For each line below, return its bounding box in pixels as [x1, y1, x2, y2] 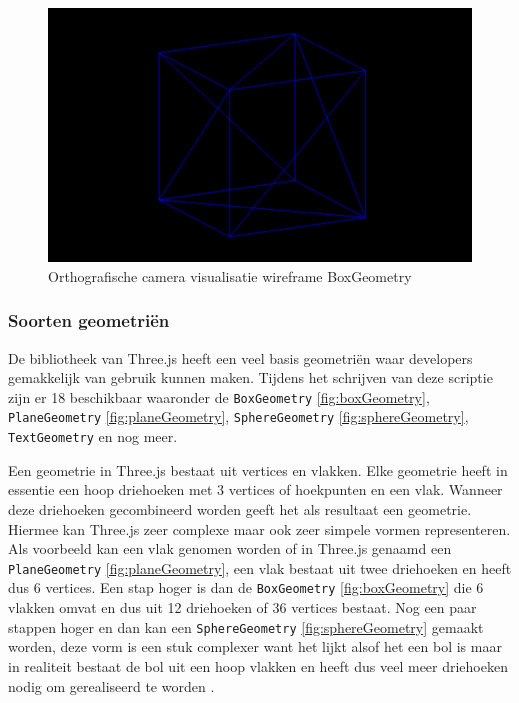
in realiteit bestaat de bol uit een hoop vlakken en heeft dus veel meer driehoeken [8, 655, 508, 676]
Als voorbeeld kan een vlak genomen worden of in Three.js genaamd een [8, 538, 452, 559]
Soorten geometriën [8, 308, 170, 333]
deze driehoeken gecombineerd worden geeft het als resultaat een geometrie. [8, 498, 472, 519]
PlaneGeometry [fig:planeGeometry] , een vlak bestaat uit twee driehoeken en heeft [8, 557, 512, 578]
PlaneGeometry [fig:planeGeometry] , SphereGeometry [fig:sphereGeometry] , [8, 406, 469, 427]
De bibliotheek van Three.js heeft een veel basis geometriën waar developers [8, 347, 473, 368]
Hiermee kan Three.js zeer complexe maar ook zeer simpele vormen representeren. [8, 518, 511, 539]
